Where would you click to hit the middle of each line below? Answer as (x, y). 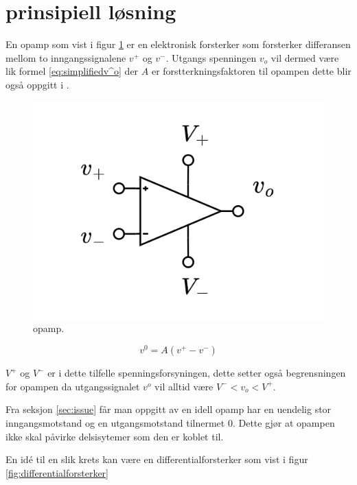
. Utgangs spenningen (211, 57)
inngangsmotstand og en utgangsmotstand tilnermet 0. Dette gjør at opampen (170, 422)
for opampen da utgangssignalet (73, 386)
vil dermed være (305, 57)
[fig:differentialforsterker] (57, 472)
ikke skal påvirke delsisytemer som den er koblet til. (115, 436)
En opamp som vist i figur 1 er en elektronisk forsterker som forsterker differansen (178, 44)
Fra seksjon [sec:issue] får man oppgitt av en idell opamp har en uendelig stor (169, 409)
